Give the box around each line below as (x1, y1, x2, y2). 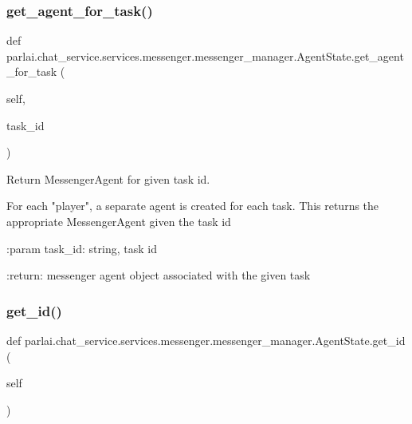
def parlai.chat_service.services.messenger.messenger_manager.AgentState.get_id (6, 331, 406, 348)
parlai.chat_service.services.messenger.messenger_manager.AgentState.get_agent (6, 47, 404, 64)
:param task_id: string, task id (6, 240, 157, 256)
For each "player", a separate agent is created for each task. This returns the (6, 197, 379, 214)
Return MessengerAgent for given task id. (6, 170, 210, 187)
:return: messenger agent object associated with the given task (6, 267, 311, 283)
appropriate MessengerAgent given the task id (6, 212, 231, 229)
